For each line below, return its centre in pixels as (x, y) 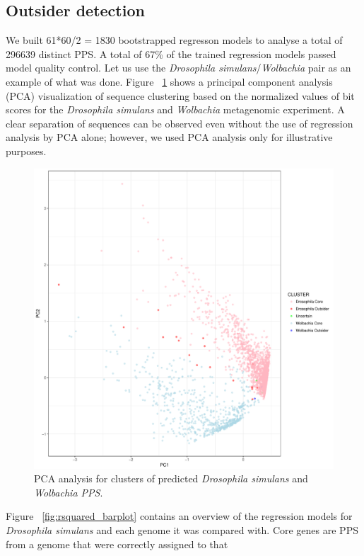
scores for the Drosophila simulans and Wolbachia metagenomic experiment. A (175, 109)
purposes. (26, 151)
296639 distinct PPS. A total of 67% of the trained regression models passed (171, 53)
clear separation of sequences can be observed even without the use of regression (180, 123)
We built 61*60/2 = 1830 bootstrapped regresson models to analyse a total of (174, 40)
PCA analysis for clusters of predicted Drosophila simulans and (171, 478)
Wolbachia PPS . (69, 492)
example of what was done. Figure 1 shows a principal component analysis (169, 81)
